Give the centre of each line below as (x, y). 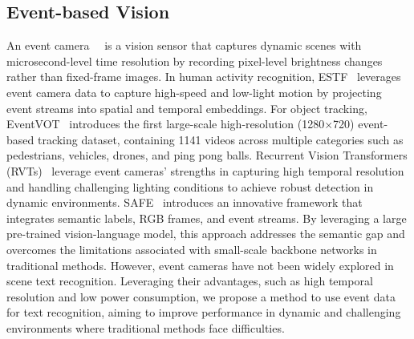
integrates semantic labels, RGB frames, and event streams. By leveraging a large (207, 218)
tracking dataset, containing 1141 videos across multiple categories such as (220, 139)
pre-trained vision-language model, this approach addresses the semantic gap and (206, 234)
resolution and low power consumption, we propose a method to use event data (201, 296)
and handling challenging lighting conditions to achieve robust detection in (190, 186)
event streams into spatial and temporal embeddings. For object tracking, (187, 108)
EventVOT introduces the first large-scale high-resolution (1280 (166, 124)
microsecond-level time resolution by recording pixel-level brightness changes (195, 61)
